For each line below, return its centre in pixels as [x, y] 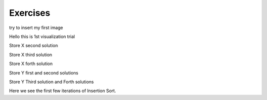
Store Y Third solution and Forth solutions [51, 82]
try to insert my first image [36, 28]
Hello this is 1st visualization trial [42, 36]
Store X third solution [31, 55]
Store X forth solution [31, 64]
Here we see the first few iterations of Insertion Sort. [63, 91]
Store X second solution [34, 46]
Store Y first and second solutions [44, 73]
